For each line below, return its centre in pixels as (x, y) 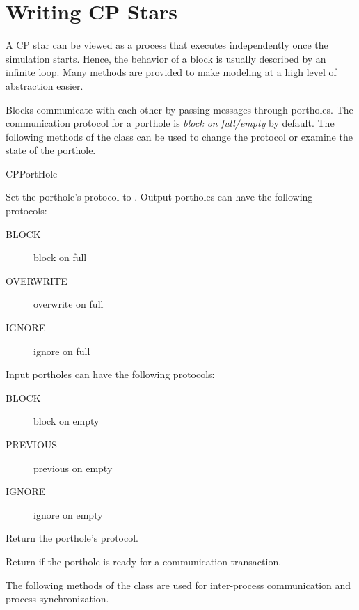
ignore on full (62, 351)
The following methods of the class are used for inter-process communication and (178, 585)
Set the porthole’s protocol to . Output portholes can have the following (159, 197)
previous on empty (73, 468)
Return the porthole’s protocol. (72, 538)
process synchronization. (57, 599)
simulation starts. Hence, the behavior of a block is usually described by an (166, 58)
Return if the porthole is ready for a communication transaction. (144, 561)
